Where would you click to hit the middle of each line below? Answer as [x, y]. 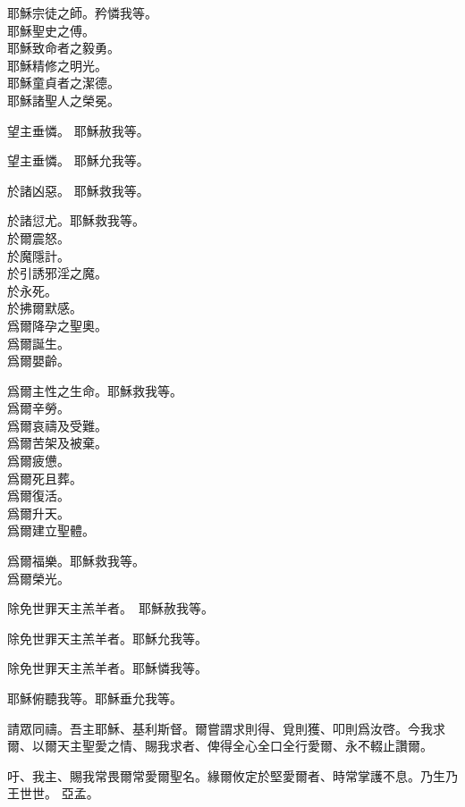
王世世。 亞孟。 [53, 793]
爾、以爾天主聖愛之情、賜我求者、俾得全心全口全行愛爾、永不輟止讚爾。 [220, 746]
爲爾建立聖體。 [51, 530]
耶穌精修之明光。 [57, 65]
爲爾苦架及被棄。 [57, 443]
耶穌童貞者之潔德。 [63, 83]
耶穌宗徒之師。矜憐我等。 [82, 13]
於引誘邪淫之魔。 [57, 273]
